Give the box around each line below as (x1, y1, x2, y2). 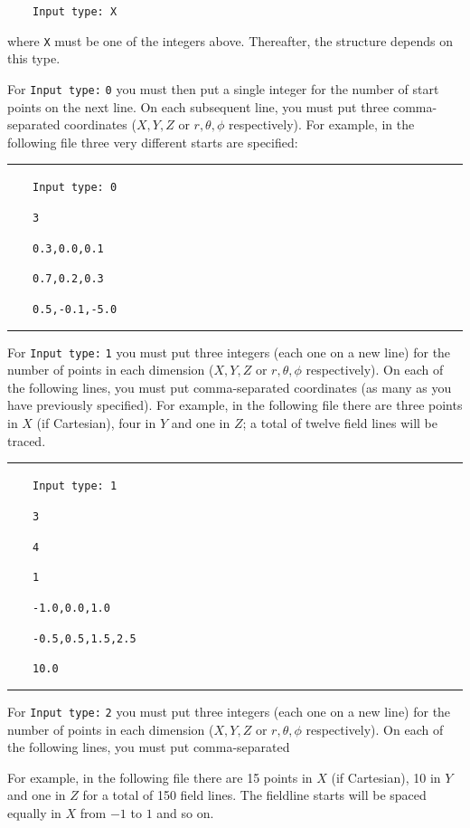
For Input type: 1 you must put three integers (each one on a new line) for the (7, 342, 451, 361)
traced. (7, 431, 46, 450)
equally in (7, 803, 61, 822)
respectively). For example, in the (228, 115, 415, 134)
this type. (7, 49, 61, 68)
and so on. (156, 803, 214, 822)
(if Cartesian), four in (36, 414, 156, 433)
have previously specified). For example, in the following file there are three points (7, 395, 463, 414)
